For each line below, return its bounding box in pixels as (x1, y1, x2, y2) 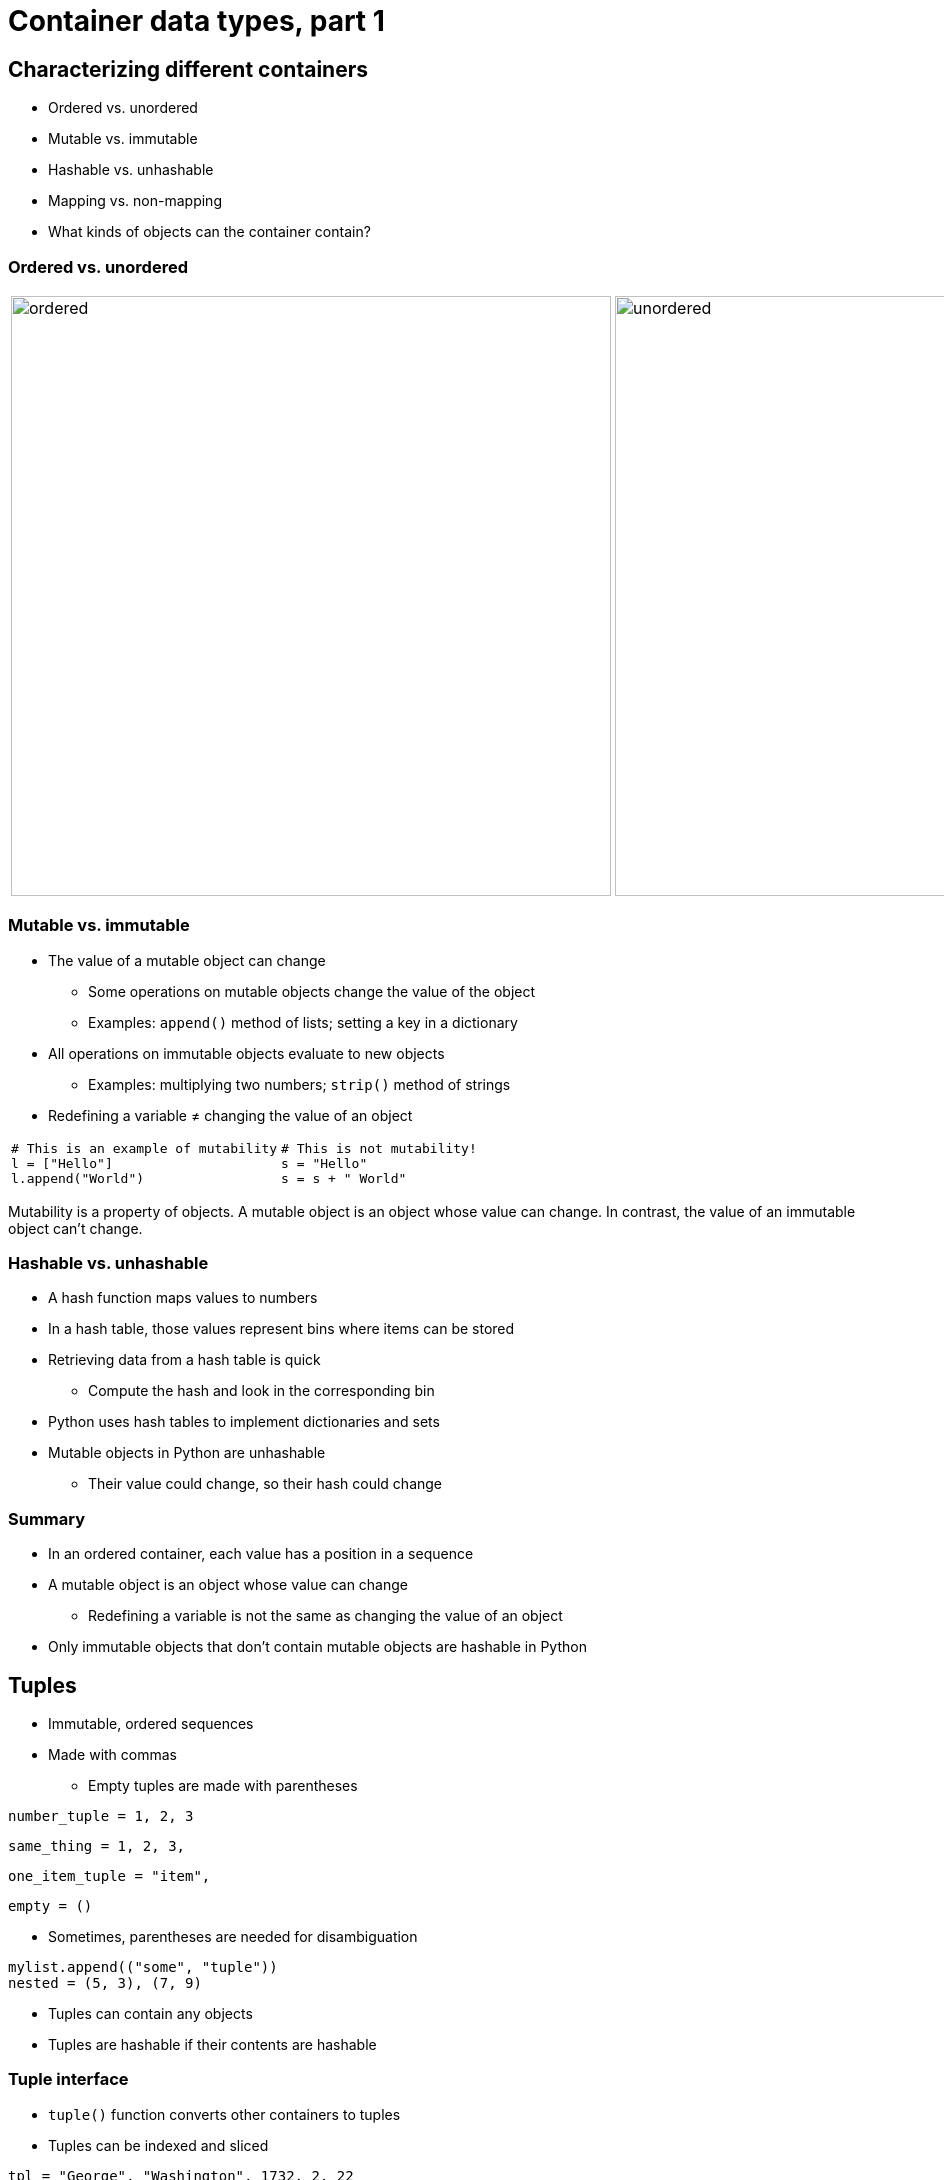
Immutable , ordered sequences (48, 1715, 254, 1733)
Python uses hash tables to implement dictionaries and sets (48, 1413, 440, 1431)
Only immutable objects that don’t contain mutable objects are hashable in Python (48, 1638, 587, 1656)
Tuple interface (8, 2069, 129, 2090)
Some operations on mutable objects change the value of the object (88, 982, 536, 1000)
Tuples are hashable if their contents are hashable (48, 2036, 377, 2054)
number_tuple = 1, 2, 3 (8, 1808, 194, 1825)
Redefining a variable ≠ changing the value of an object (48, 1106, 413, 1124)
